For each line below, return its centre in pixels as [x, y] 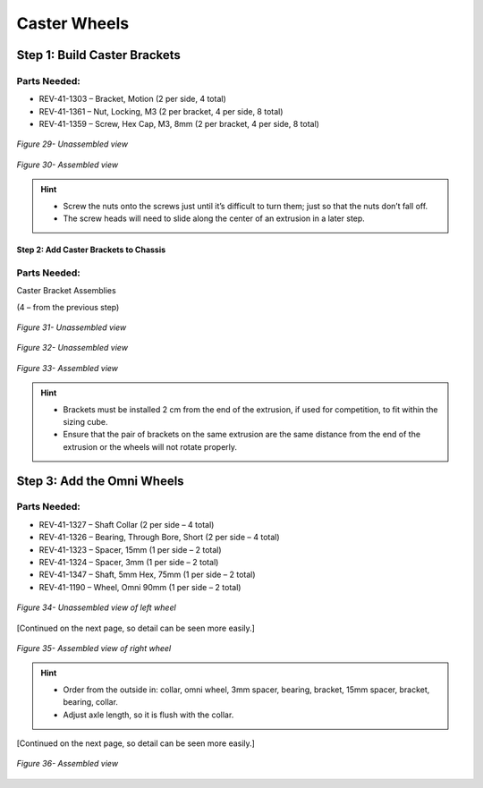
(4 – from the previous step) [68, 307]
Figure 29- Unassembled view [72, 144]
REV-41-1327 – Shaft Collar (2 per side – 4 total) [127, 524]
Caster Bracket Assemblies [66, 291]
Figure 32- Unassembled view [72, 348]
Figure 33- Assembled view [68, 368]
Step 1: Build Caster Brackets [98, 55]
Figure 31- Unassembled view [72, 327]
